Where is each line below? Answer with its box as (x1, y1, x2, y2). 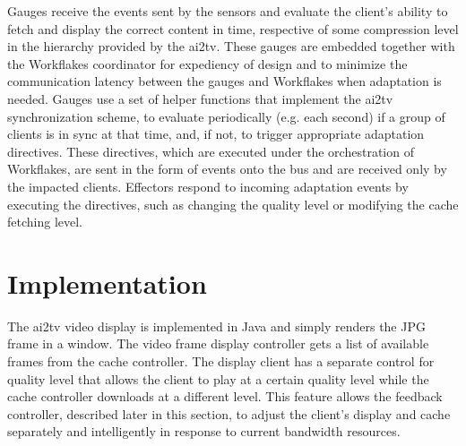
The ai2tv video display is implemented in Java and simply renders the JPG (7, 316, 426, 335)
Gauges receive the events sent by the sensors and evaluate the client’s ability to (7, 2, 448, 20)
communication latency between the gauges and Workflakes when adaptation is (7, 72, 442, 90)
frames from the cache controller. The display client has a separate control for (7, 352, 435, 371)
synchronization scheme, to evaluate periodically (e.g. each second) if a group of (7, 107, 445, 125)
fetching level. (7, 212, 82, 231)
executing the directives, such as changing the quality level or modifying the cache (7, 194, 459, 213)
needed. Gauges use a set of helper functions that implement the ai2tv (7, 89, 393, 107)
